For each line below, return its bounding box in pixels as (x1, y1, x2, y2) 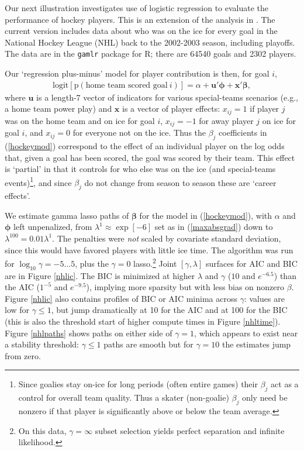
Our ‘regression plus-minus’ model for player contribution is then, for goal (5, 67, 270, 80)
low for (5, 304, 30, 316)
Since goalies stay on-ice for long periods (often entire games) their (18, 378, 258, 390)
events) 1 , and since (5, 174, 72, 188)
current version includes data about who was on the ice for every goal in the (5, 25, 278, 37)
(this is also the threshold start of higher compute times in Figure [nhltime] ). (5, 315, 281, 327)
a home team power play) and (5, 102, 112, 115)
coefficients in (219, 126, 267, 139)
